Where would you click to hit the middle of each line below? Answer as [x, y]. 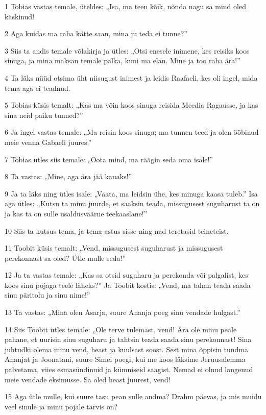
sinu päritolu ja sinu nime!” [47, 295]
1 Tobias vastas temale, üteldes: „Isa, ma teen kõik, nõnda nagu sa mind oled [125, 6]
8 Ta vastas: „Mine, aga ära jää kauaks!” [68, 176]
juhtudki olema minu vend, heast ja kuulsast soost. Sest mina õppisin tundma [126, 349]
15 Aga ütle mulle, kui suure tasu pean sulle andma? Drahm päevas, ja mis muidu [133, 396]
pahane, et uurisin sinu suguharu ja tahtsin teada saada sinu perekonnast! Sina [128, 339]
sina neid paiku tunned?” [44, 115]
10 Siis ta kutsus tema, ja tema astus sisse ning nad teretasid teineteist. [117, 230]
